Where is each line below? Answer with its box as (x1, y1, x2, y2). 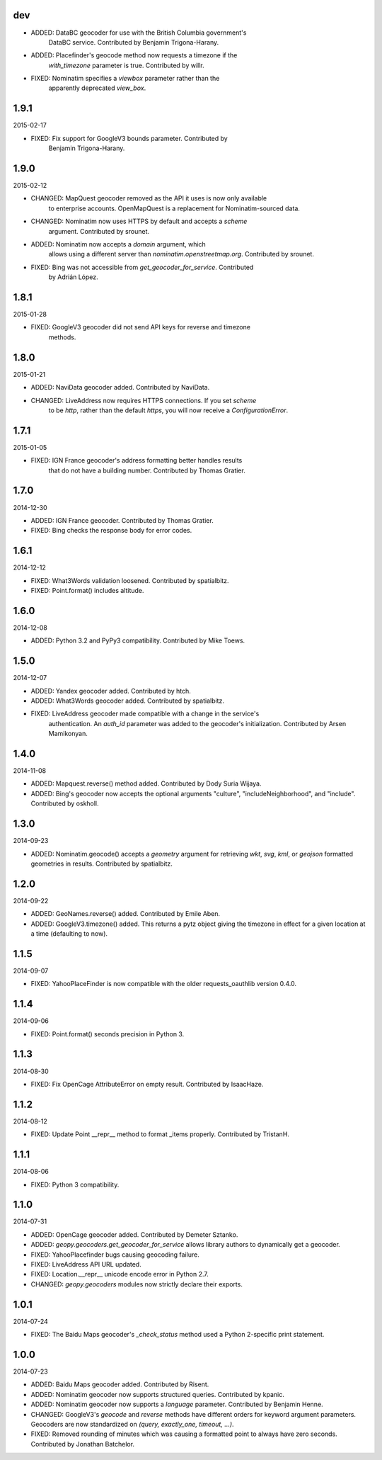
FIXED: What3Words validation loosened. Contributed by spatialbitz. (30, 576, 229, 584)
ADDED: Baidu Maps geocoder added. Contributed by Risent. (30, 1380, 209, 1388)
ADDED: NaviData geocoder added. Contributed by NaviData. (30, 383, 210, 392)
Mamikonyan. (48, 730, 88, 738)
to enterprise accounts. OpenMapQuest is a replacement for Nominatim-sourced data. (48, 204, 301, 213)
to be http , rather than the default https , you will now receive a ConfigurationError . (48, 406, 289, 414)
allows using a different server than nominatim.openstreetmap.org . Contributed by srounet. (48, 250, 315, 259)
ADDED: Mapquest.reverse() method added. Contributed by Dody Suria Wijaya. (30, 779, 262, 788)
